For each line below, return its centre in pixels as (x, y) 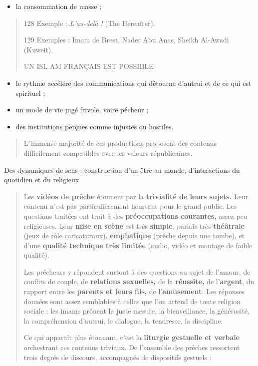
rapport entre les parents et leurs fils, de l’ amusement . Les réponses (134, 291)
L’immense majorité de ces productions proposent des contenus (120, 143)
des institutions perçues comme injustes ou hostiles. (95, 126)
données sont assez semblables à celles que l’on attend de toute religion (132, 301)
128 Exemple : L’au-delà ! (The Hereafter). (89, 23)
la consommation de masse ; (59, 6)
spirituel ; (30, 93)
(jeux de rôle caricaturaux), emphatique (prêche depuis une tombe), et (134, 235)
